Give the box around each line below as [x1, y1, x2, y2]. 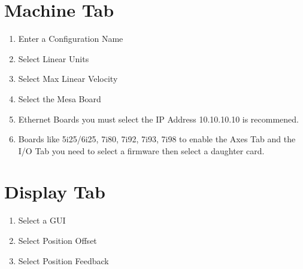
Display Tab [4, 179, 105, 204]
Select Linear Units [18, 52, 89, 65]
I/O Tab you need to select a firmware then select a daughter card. [18, 144, 265, 157]
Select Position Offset [18, 234, 97, 246]
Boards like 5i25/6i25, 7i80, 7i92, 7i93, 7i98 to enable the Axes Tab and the [18, 133, 296, 145]
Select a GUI [18, 214, 66, 227]
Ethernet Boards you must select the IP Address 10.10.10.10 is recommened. [18, 112, 299, 125]
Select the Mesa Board [18, 92, 101, 105]
